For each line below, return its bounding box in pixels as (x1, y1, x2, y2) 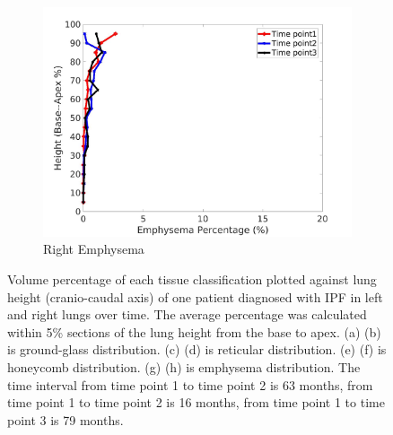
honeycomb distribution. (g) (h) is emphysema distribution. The (7, 358, 361, 377)
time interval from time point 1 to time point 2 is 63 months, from (7, 375, 373, 394)
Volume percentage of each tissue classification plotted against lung (7, 270, 377, 289)
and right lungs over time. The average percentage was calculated (7, 305, 367, 324)
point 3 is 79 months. (7, 410, 124, 429)
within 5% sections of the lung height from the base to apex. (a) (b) (7, 322, 381, 341)
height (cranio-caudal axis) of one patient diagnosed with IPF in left (7, 287, 383, 306)
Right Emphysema (43, 239, 144, 258)
